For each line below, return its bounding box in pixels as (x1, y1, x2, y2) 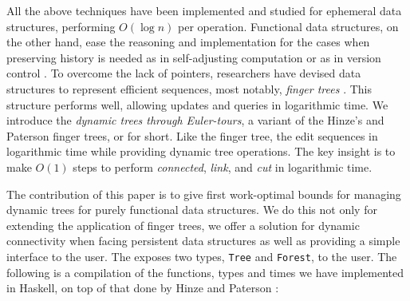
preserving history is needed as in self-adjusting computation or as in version (6, 49, 381, 65)
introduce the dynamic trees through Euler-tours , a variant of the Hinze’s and (6, 112, 384, 129)
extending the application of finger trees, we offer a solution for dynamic (6, 216, 360, 233)
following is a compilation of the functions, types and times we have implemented (6, 263, 404, 280)
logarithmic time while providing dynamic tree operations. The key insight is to (6, 143, 396, 160)
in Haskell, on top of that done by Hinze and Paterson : (6, 279, 279, 296)
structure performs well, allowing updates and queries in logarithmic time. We (6, 96, 388, 113)
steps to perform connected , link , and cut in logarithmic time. (73, 158, 373, 175)
